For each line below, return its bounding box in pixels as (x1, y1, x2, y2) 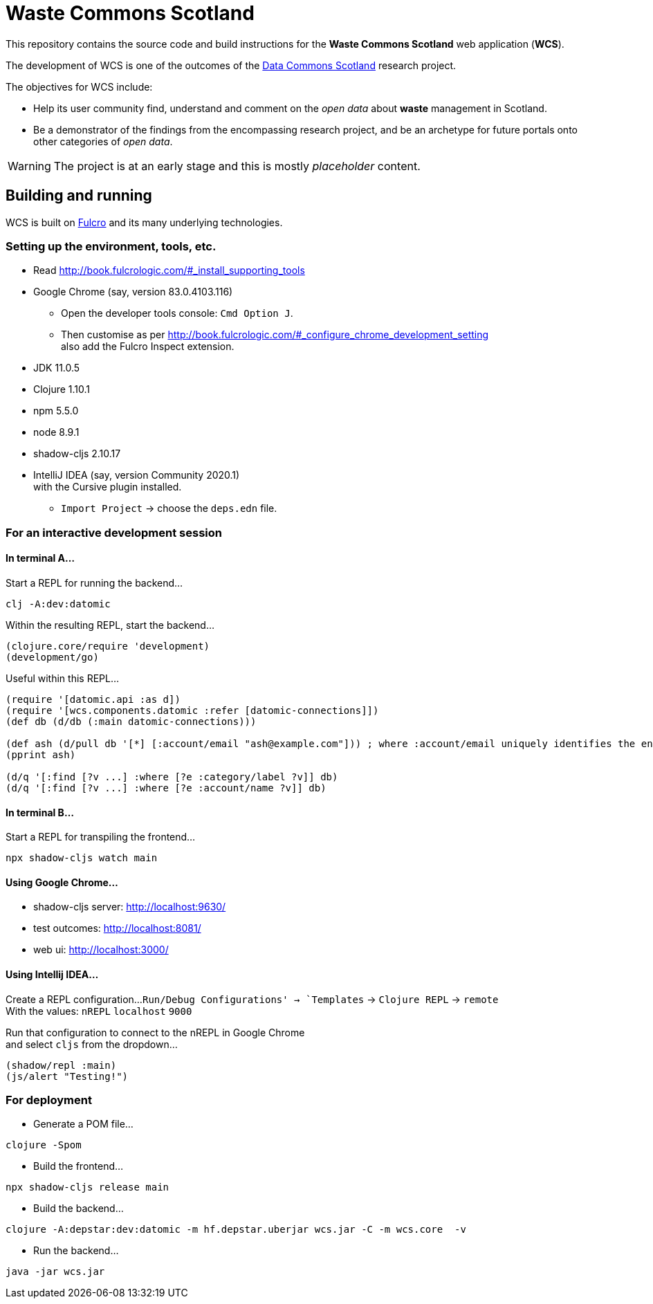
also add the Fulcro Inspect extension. (61, 340, 234, 353)
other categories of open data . (33, 135, 173, 147)
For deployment (6, 1092, 92, 1107)
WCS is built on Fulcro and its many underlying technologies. (6, 216, 283, 228)
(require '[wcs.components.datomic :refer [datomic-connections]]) (6, 704, 379, 716)
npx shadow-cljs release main (6, 1182, 169, 1193)
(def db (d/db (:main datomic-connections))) (6, 715, 257, 727)
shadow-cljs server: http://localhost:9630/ (33, 901, 226, 913)
